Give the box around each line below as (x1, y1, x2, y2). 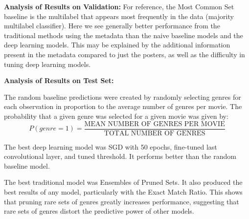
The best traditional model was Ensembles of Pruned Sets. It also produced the (4, 177, 243, 187)
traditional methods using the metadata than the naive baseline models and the (4, 30, 243, 40)
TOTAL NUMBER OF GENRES (104, 130, 205, 137)
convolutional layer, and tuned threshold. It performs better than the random (4, 151, 236, 161)
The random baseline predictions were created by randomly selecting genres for (4, 91, 241, 102)
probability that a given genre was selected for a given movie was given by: (4, 110, 228, 121)
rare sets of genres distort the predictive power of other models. (4, 206, 194, 216)
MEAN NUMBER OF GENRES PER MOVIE (84, 120, 225, 128)
